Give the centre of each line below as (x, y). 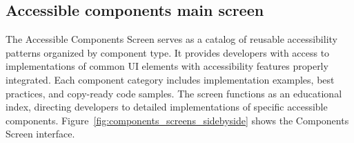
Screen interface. (40, 134)
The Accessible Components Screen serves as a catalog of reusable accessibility (171, 39)
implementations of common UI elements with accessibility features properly (167, 66)
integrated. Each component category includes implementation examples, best (170, 79)
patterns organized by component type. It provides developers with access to (168, 52)
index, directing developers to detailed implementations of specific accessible (167, 107)
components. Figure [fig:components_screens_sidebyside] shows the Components (177, 120)
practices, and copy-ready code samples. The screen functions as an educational (174, 93)
